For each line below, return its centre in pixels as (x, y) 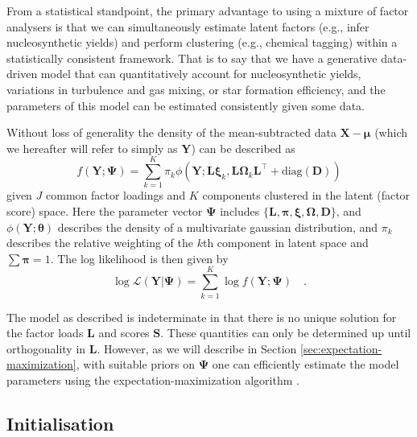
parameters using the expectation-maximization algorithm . (153, 379)
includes (240, 211)
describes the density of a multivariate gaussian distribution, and (218, 227)
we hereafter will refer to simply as (92, 148)
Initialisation (60, 423)
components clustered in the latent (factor (306, 195)
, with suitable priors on (135, 364)
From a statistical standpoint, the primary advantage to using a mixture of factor (208, 10)
